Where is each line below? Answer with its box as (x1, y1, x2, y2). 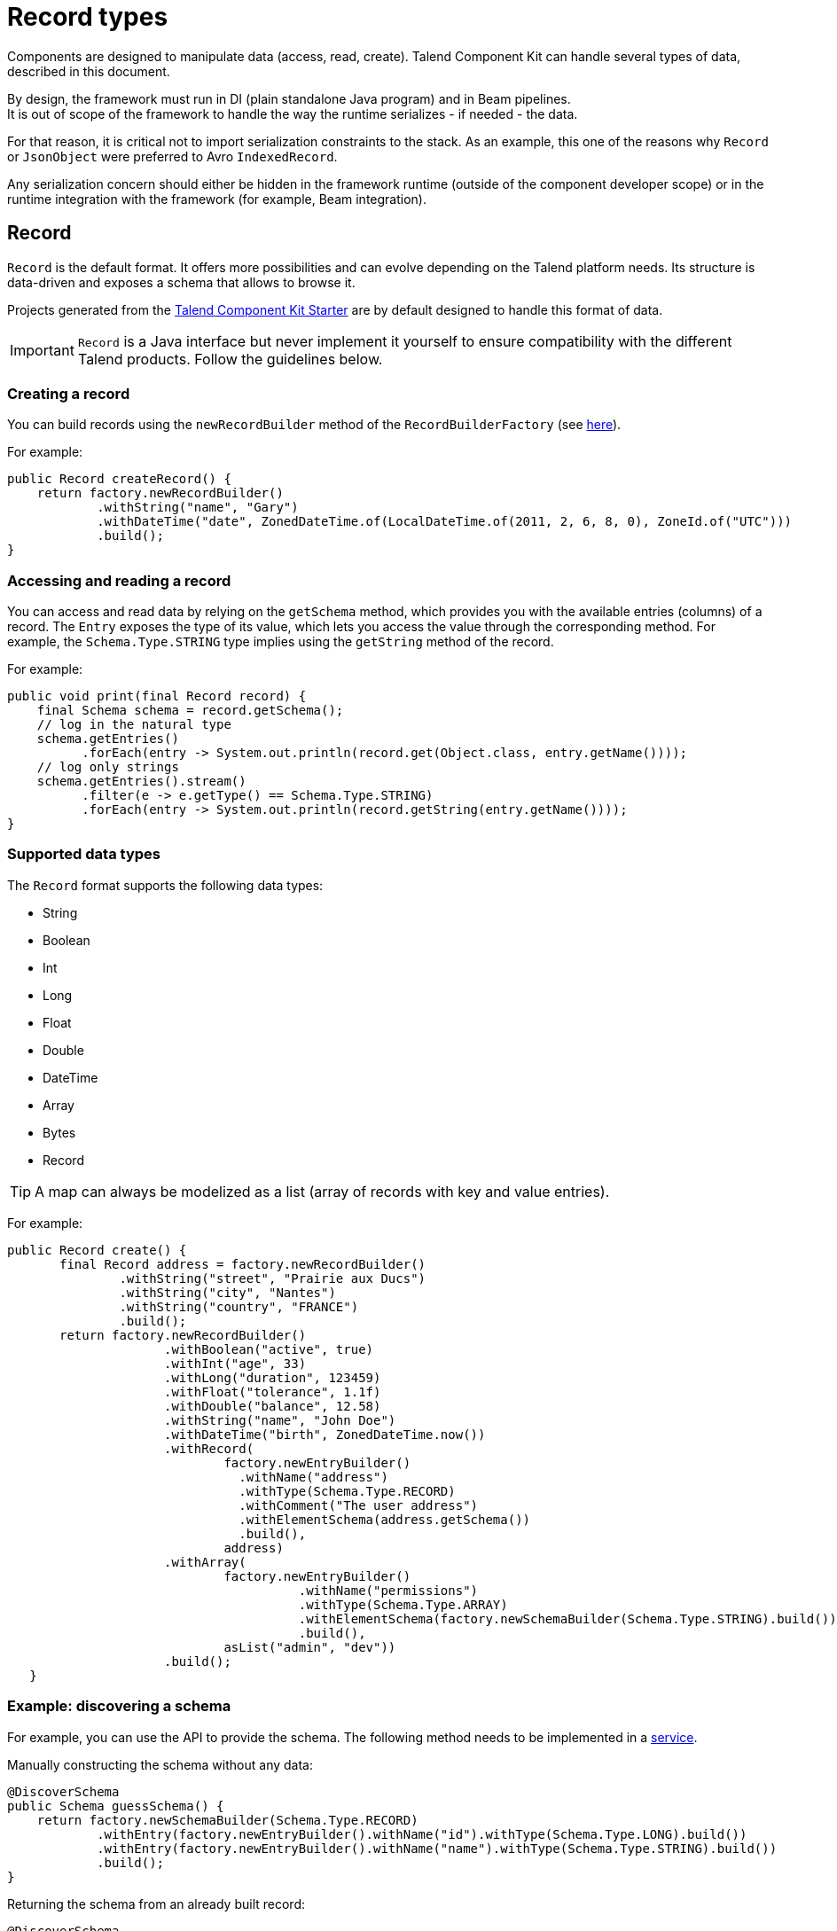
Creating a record (7, 384, 130, 403)
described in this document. (7, 63, 170, 79)
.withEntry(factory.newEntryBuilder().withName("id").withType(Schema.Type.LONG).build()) (97, 1826, 747, 1841)
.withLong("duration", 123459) (164, 1370, 381, 1385)
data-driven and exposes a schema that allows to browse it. (7, 274, 356, 290)
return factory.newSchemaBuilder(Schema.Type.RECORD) (36, 1812, 418, 1827)
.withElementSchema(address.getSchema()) (239, 1512, 531, 1527)
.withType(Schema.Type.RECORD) (239, 1483, 456, 1498)
